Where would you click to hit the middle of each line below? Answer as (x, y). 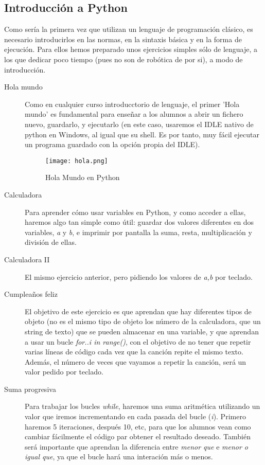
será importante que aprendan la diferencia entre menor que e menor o (137, 446)
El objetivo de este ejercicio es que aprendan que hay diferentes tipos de (138, 311)
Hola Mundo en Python (83, 177)
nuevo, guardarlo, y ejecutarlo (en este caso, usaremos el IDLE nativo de (139, 124)
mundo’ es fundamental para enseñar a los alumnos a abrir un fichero (134, 114)
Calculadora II (27, 259)
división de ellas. (51, 242)
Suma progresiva (30, 389)
